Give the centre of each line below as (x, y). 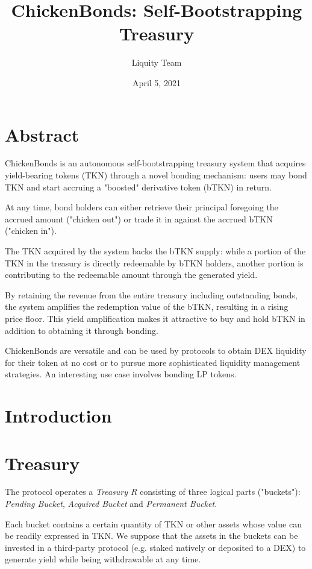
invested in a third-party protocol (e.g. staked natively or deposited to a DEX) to (155, 547)
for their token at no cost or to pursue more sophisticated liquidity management (153, 362)
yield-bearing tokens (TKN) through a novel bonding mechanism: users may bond (156, 175)
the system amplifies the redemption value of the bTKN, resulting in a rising (147, 307)
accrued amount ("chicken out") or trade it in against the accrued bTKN (139, 218)
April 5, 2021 (157, 82)
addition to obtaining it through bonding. (82, 330)
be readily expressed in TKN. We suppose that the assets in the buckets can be (151, 536)
